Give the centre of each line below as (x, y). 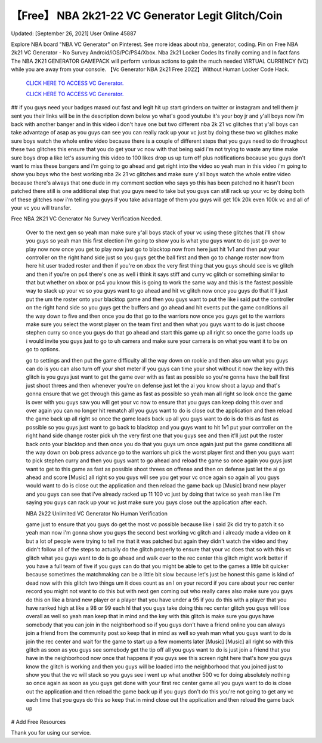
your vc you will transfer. (41, 208)
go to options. (43, 349)
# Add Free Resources (38, 722)
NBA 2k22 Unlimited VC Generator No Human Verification (97, 513)
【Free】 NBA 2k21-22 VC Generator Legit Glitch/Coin (147, 16)
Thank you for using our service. (51, 733)
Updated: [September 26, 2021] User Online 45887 (74, 33)
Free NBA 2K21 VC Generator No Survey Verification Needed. (86, 219)
